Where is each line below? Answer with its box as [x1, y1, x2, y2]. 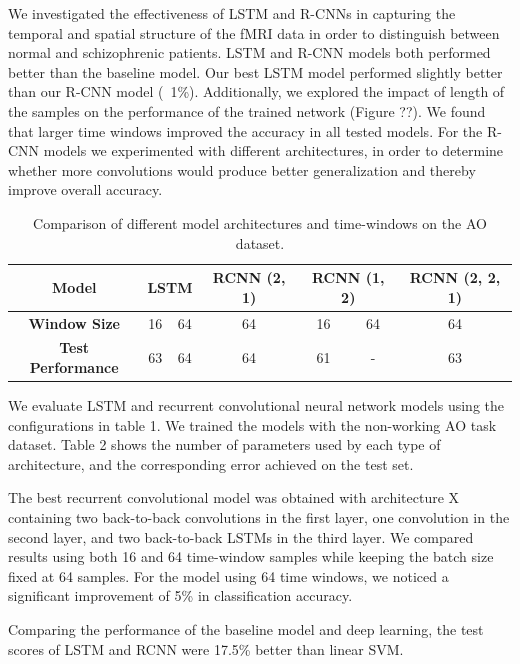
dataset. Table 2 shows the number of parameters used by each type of [8, 434, 441, 455]
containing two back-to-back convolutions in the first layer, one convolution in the [8, 507, 510, 528]
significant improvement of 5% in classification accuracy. [8, 585, 353, 606]
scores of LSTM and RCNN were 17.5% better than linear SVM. [8, 638, 404, 659]
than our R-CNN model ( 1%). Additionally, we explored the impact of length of [8, 81, 505, 102]
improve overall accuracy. [8, 179, 163, 200]
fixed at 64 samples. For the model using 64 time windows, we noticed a [8, 565, 449, 586]
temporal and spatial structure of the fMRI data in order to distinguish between [8, 22, 500, 43]
